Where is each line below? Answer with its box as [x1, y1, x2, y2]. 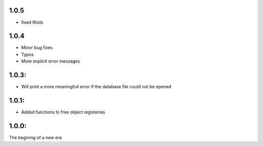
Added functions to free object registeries [21, 109, 105, 115]
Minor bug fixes [21, 45, 53, 50]
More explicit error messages [21, 58, 80, 64]
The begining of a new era [9, 134, 62, 140]
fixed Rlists [21, 19, 43, 25]
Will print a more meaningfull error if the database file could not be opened [21, 84, 171, 90]
